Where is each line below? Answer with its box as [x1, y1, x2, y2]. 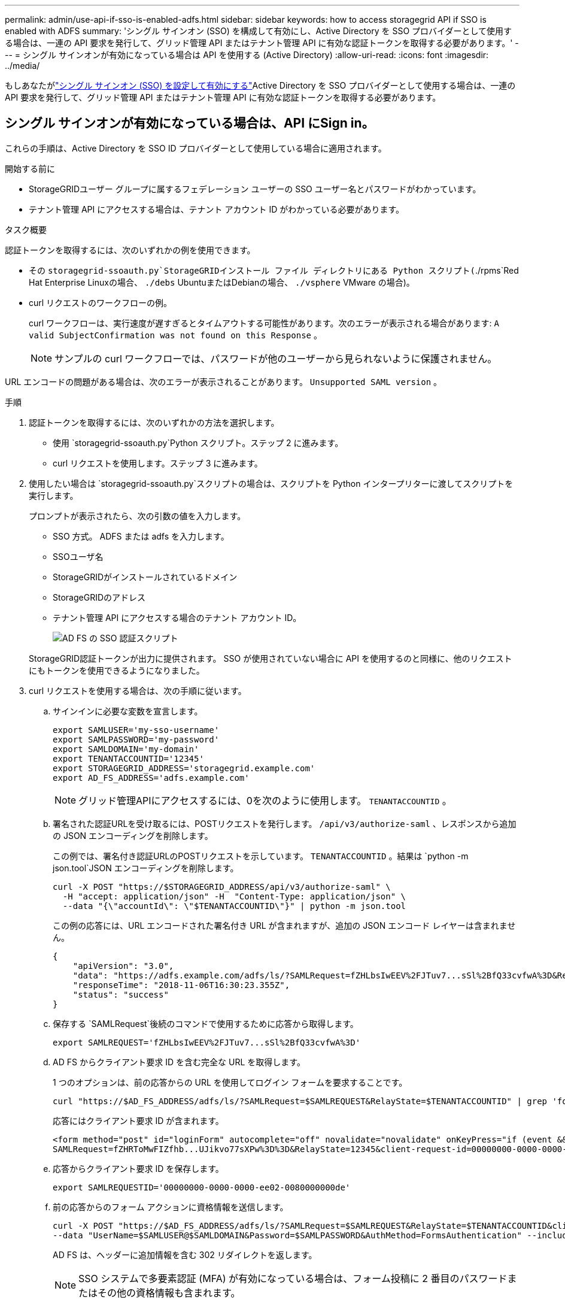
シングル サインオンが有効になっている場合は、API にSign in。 [5, 116, 375, 131]
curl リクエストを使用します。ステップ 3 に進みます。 [53, 457, 263, 468]
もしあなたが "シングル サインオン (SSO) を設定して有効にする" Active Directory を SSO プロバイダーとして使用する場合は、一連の [5, 80, 516, 90]
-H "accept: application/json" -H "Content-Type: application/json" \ [62, 891, 406, 901]
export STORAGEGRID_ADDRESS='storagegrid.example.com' [53, 763, 315, 773]
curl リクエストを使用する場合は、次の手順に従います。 [29, 685, 247, 696]
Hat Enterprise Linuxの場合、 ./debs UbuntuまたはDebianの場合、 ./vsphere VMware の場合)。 [29, 277, 415, 287]
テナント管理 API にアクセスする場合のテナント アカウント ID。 [53, 612, 302, 623]
